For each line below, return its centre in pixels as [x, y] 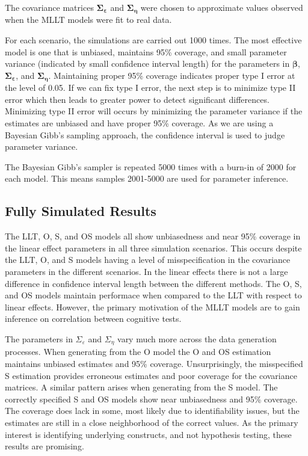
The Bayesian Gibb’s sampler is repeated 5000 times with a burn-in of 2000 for [151, 166]
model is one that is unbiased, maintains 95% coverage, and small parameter [146, 51]
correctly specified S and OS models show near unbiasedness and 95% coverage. [151, 399]
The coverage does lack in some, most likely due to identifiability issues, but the [152, 411]
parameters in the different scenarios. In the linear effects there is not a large [146, 272]
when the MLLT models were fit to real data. [88, 20]
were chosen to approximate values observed [222, 7]
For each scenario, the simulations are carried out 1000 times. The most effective [153, 40]
